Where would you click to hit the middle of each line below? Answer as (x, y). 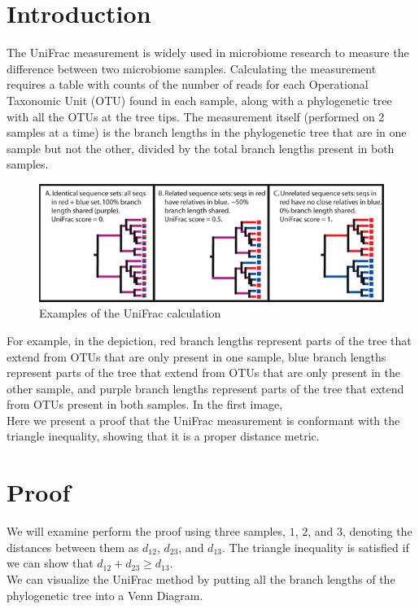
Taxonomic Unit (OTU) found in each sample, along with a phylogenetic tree (199, 100)
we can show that (50, 563)
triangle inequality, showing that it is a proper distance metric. (163, 436)
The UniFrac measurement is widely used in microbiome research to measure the (208, 53)
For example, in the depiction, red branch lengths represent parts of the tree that (209, 340)
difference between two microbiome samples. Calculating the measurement (192, 68)
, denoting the (378, 531)
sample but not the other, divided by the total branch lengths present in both (201, 148)
